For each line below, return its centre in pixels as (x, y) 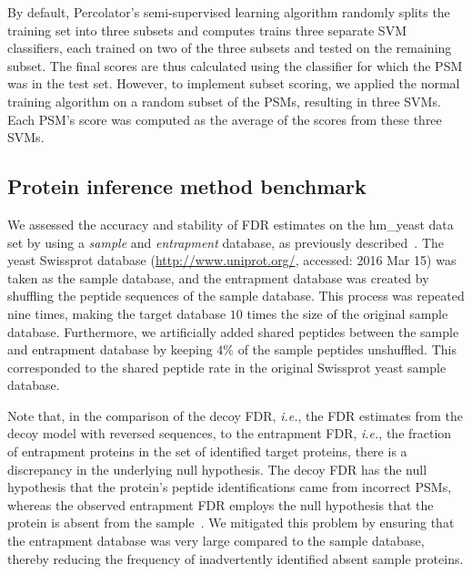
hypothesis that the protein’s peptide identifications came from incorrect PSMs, (230, 487)
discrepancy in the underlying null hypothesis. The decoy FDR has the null (217, 469)
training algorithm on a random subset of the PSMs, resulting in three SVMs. (224, 101)
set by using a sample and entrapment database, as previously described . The (226, 242)
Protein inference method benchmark (187, 186)
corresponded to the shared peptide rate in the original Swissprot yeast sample (227, 367)
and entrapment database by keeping (110, 349)
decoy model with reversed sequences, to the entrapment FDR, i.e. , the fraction (230, 433)
